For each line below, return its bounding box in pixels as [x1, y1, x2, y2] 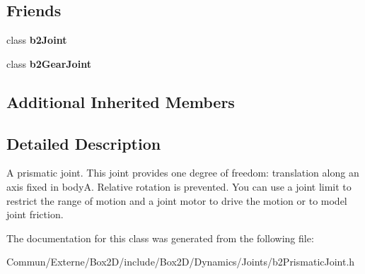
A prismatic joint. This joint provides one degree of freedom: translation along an [6, 165, 359, 180]
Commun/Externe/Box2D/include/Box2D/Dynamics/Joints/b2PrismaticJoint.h [6, 254, 355, 269]
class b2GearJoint [6, 56, 91, 71]
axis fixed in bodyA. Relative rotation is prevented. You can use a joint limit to [6, 179, 352, 193]
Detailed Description [6, 132, 161, 154]
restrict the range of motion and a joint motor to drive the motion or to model [6, 193, 347, 208]
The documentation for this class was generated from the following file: [6, 230, 314, 245]
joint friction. [6, 207, 64, 222]
